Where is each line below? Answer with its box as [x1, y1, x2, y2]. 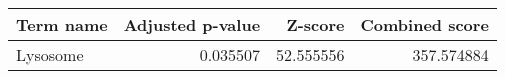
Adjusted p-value [123, 13, 261, 36]
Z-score [286, 13, 345, 36]
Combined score [360, 13, 489, 36]
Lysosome [16, 43, 84, 66]
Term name [16, 13, 108, 36]
